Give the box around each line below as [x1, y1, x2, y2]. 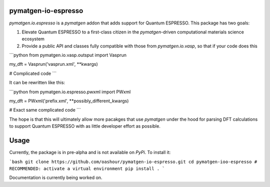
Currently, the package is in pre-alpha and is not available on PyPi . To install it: [9, 150, 171, 156]
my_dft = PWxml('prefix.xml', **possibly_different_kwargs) [9, 98, 129, 104]
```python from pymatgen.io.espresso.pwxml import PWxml [9, 89, 131, 95]
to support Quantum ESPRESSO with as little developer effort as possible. [9, 123, 161, 129]
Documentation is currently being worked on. [9, 175, 102, 181]
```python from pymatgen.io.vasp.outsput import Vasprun [9, 52, 127, 58]
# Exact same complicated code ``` [9, 107, 81, 113]
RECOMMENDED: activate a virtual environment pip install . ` [9, 166, 165, 172]
